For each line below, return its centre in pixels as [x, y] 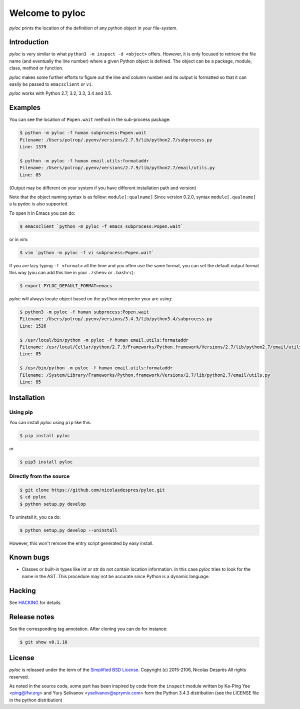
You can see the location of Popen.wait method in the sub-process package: [90, 119]
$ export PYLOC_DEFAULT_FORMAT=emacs [66, 286]
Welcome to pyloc [47, 13]
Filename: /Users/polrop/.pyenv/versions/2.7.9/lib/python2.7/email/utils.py [117, 168]
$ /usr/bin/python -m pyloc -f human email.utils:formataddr [96, 368]
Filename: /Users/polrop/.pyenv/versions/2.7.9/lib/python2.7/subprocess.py [116, 140]
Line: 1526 [33, 326]
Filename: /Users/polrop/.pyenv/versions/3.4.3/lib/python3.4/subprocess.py [116, 319]
